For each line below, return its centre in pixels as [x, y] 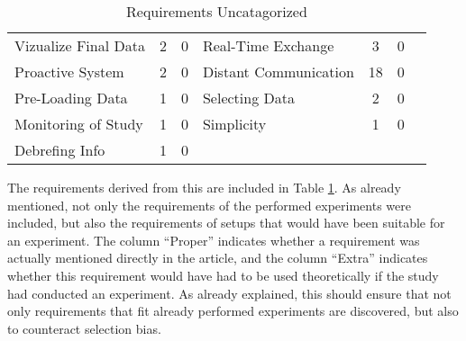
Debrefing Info [60, 150]
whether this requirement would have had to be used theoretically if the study [223, 275]
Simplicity [234, 124]
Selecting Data [248, 98]
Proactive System [69, 72]
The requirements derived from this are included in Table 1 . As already [204, 187]
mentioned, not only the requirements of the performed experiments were [209, 205]
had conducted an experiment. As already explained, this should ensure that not [229, 293]
